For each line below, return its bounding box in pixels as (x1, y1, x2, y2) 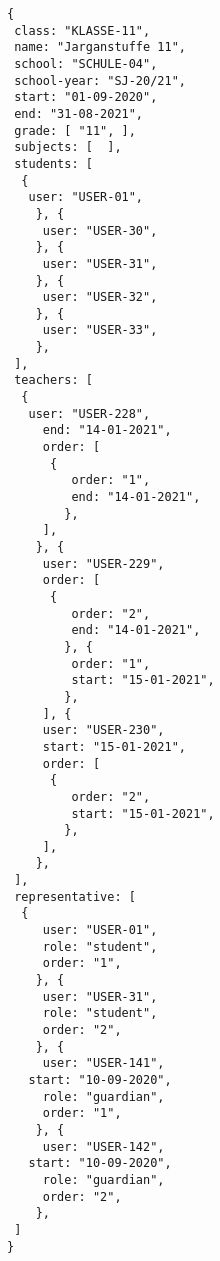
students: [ (14, 156, 93, 171)
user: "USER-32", (42, 290, 158, 305)
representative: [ (14, 889, 136, 904)
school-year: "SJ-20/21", (14, 73, 186, 88)
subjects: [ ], (14, 140, 122, 155)
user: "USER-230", (42, 723, 165, 738)
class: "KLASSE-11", (14, 23, 151, 38)
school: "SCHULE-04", (14, 56, 158, 71)
